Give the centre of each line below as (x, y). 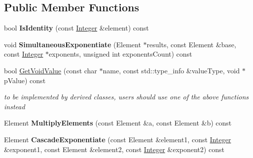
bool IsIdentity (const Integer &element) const (76, 28)
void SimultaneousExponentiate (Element (72, 44)
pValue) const (25, 80)
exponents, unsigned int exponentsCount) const (121, 54)
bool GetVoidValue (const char (51, 70)
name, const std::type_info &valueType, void (171, 70)
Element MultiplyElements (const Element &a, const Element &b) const (118, 123)
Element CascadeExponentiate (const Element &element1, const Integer (118, 139)
